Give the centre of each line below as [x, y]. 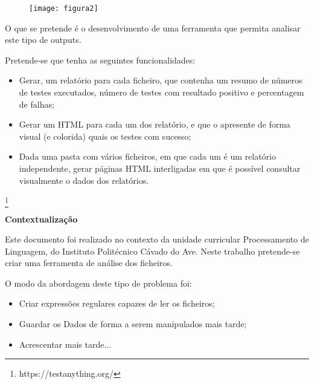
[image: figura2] [64, 8]
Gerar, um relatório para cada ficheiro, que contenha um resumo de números [161, 80]
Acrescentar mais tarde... [65, 344]
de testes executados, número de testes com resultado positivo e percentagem [162, 92]
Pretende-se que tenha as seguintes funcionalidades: [100, 60]
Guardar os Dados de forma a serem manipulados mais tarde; [133, 324]
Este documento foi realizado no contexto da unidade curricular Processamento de [157, 239]
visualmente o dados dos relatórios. [84, 180]
